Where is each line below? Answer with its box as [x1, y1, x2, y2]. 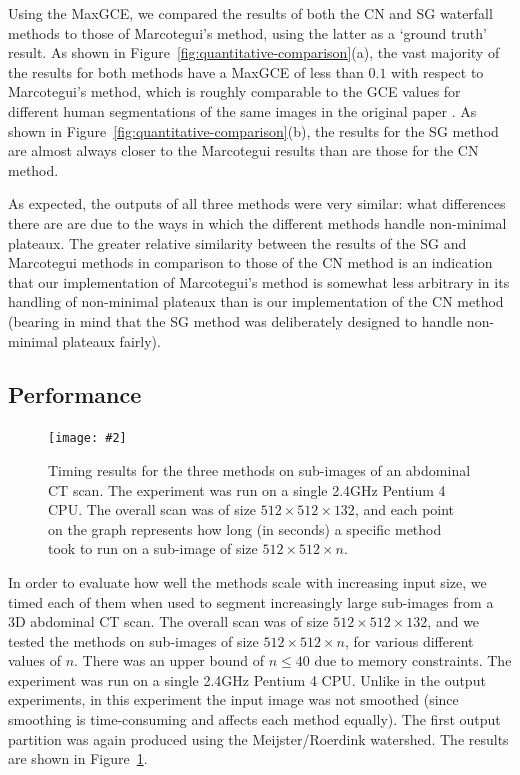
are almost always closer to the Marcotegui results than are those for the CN [8, 140, 479, 161]
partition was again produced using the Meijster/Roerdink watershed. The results [8, 728, 509, 749]
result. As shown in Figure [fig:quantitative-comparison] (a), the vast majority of [8, 42, 500, 63]
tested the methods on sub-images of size [8, 630, 259, 651]
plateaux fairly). [62, 330, 161, 351]
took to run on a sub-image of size [48, 538, 258, 559]
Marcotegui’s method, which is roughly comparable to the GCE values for [8, 81, 461, 102]
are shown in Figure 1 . [8, 748, 148, 769]
